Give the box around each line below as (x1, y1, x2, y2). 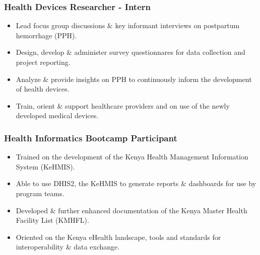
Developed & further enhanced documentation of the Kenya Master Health (16, 205, 247, 215)
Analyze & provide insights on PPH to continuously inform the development (16, 73, 252, 84)
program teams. (16, 188, 64, 198)
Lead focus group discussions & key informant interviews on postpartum (16, 20, 240, 31)
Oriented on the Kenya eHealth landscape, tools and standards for (16, 231, 221, 242)
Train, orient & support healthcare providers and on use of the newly (16, 100, 230, 111)
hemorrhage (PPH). (16, 30, 77, 40)
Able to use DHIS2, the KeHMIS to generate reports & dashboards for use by (16, 178, 256, 189)
